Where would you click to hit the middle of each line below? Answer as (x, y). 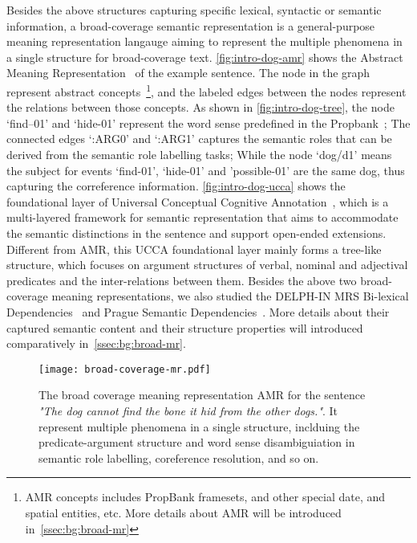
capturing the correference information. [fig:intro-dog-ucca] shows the (176, 186)
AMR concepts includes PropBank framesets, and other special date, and (205, 497)
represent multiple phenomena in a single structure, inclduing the (199, 426)
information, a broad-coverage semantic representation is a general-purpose (191, 25)
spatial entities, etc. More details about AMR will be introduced (183, 512)
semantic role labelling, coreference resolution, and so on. (179, 457)
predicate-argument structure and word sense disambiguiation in (197, 442)
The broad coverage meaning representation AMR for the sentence (202, 395)
